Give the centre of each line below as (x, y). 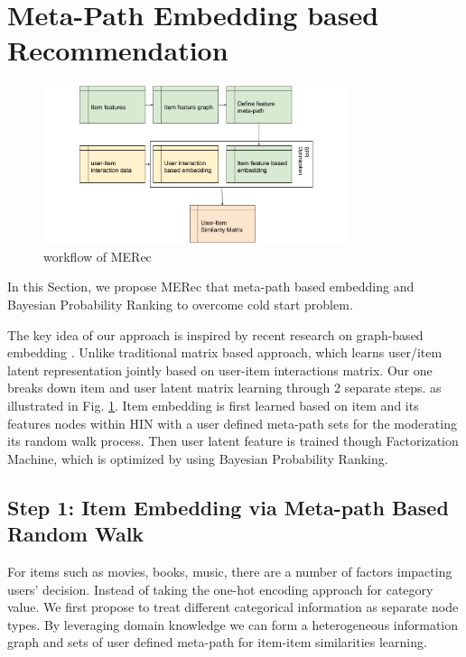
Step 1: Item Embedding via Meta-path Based (228, 507)
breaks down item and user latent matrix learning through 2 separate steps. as (224, 388)
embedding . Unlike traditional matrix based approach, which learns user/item (225, 352)
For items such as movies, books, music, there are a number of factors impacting (230, 571)
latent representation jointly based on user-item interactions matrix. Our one (220, 370)
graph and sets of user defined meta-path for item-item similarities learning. (217, 642)
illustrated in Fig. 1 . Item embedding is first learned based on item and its (213, 406)
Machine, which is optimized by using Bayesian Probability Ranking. (198, 458)
